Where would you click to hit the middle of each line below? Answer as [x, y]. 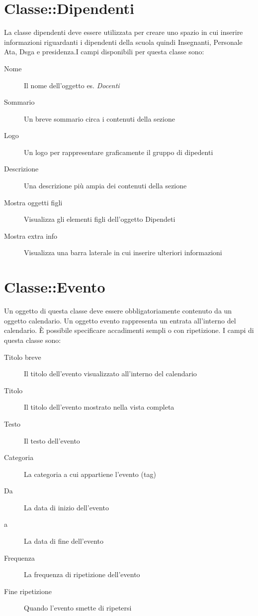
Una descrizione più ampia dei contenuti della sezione [105, 186]
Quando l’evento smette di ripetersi [78, 608]
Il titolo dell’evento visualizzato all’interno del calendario [110, 374]
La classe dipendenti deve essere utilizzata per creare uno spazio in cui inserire [124, 32]
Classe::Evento [55, 287]
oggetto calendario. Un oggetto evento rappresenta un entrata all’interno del [120, 320]
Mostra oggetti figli [33, 202]
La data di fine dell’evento [64, 541]
